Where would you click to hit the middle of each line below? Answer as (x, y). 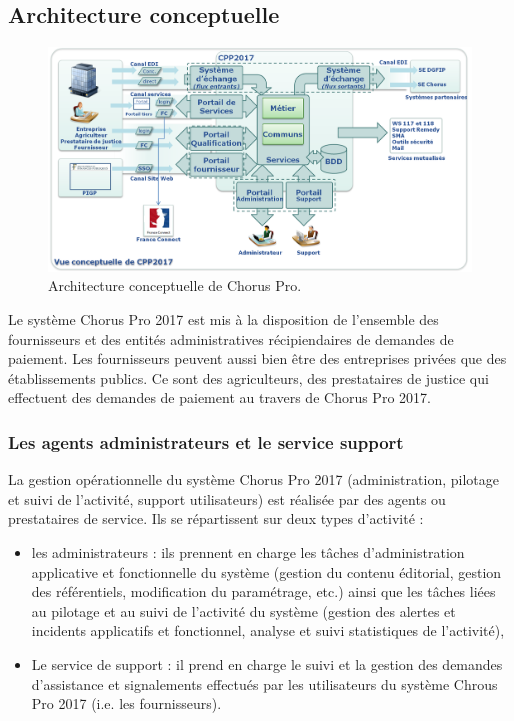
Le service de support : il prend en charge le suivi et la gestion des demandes (267, 663)
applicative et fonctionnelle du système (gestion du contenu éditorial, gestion (266, 571)
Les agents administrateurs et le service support (206, 441)
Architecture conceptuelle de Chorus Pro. (175, 285)
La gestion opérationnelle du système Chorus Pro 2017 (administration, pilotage (253, 479)
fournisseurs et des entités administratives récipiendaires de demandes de (231, 338)
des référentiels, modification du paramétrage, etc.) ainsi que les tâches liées (263, 591)
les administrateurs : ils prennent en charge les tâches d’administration (248, 552)
